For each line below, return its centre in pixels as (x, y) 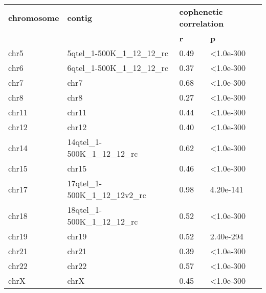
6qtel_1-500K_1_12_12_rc (118, 68)
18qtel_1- (84, 210)
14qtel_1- (84, 142)
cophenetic (201, 11)
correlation (202, 23)
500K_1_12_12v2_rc (107, 195)
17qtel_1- (84, 183)
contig (80, 17)
